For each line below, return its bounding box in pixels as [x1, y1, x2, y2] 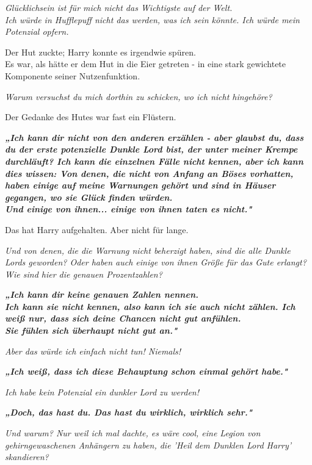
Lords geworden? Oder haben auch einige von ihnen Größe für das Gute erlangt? [5, 256, 307, 269]
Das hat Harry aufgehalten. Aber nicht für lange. [5, 223, 189, 236]
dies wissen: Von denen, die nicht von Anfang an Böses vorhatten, [5, 167, 294, 179]
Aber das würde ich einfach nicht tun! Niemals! [5, 344, 181, 357]
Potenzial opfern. [5, 25, 69, 38]
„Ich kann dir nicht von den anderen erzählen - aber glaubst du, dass [5, 131, 304, 143]
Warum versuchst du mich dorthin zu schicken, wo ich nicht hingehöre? [5, 90, 272, 103]
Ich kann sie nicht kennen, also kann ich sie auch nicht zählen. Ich [5, 300, 296, 312]
